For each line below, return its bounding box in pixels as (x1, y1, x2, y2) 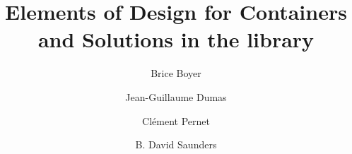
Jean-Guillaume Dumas (125, 89, 227, 104)
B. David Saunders (135, 137, 217, 152)
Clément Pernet (142, 113, 210, 128)
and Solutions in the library (37, 25, 315, 54)
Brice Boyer (151, 66, 201, 81)
